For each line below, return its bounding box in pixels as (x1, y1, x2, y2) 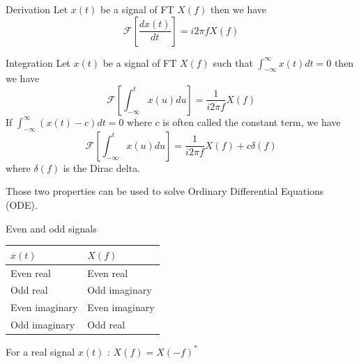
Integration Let (6, 55, 70, 70)
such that (213, 55, 253, 70)
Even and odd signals (6, 221, 97, 235)
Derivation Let (6, 2, 68, 16)
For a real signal (6, 344, 75, 358)
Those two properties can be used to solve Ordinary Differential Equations (6, 184, 324, 198)
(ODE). (6, 197, 38, 212)
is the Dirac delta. (63, 160, 141, 175)
